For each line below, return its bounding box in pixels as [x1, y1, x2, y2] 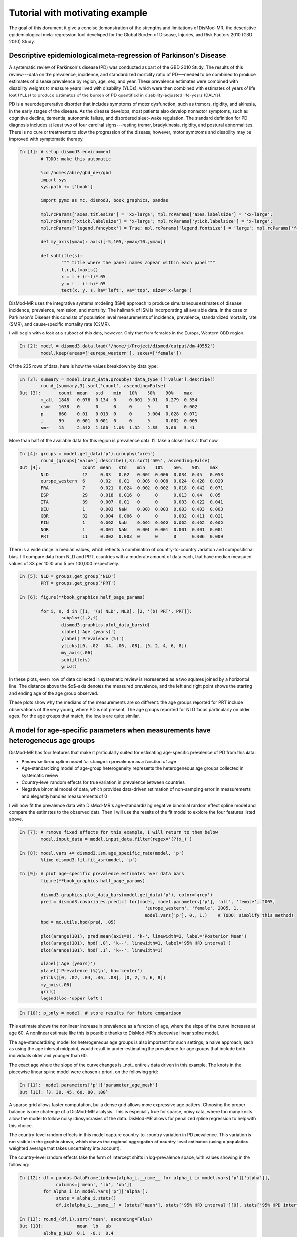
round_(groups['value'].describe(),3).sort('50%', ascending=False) [40, 458, 210, 463]
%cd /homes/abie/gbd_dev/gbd [40, 170, 111, 176]
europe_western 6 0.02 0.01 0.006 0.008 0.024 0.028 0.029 [40, 478, 224, 484]
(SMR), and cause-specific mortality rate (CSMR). [9, 321, 111, 327]
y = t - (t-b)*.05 [61, 281, 106, 286]
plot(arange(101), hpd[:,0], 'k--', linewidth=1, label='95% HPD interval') [40, 940, 231, 946]
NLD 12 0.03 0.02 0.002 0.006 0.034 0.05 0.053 [40, 472, 224, 477]
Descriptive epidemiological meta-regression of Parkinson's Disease [9, 51, 226, 60]
